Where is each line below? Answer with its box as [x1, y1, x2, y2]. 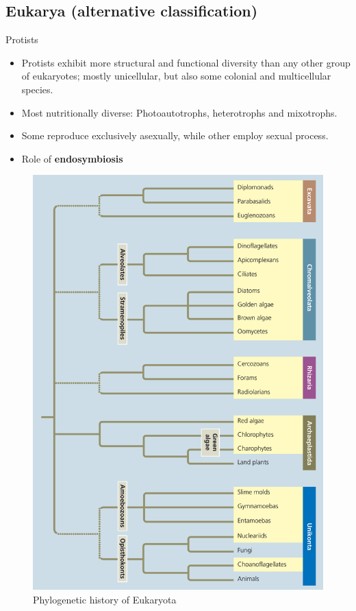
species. [21, 82, 53, 96]
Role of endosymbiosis [21, 151, 123, 165]
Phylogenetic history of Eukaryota [33, 592, 177, 606]
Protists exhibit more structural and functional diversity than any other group [21, 55, 351, 69]
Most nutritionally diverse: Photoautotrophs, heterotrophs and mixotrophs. [21, 105, 338, 119]
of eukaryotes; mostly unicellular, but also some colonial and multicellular [21, 69, 331, 83]
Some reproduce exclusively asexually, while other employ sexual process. [21, 128, 329, 143]
